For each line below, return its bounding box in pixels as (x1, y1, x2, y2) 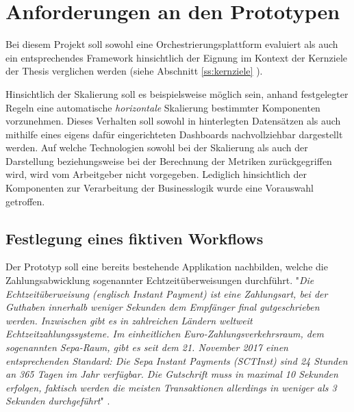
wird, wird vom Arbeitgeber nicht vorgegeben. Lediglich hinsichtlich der (5, 167, 307, 181)
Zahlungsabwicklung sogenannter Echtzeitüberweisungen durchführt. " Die (5, 273, 314, 287)
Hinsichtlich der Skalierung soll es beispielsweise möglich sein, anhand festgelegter (5, 86, 349, 101)
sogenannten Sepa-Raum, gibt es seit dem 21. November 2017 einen (5, 340, 288, 355)
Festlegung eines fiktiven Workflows (5, 227, 264, 248)
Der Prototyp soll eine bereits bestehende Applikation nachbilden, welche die (5, 259, 328, 274)
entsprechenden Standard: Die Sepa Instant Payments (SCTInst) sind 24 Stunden (5, 353, 348, 368)
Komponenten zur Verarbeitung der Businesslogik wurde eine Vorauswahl (5, 181, 314, 195)
